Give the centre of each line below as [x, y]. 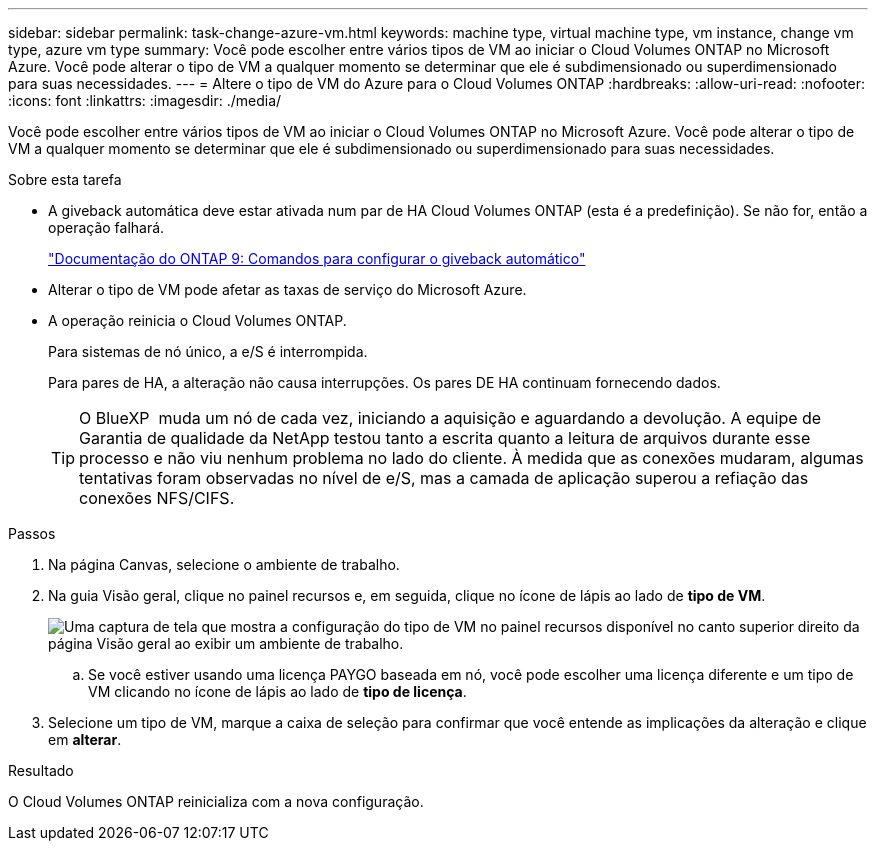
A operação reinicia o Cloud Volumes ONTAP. [197, 320]
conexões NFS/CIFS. [157, 498]
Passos [32, 533]
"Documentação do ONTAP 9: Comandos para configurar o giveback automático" [317, 258]
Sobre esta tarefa [65, 179]
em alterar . [85, 739]
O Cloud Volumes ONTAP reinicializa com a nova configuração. [216, 801]
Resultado [41, 770]
